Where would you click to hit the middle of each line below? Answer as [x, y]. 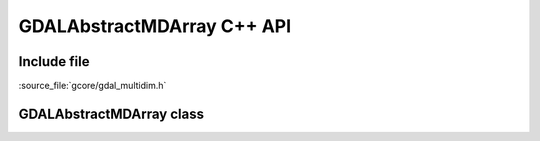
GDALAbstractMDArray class [111, 113]
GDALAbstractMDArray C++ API [155, 26]
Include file [54, 61]
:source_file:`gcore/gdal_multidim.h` [92, 86]
